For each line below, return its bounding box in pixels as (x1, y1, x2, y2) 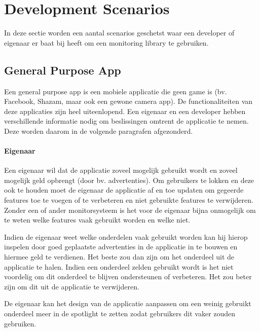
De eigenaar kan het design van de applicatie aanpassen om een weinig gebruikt (4, 298, 251, 309)
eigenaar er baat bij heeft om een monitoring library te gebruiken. (4, 37, 209, 48)
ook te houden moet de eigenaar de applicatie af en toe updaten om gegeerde (4, 185, 244, 195)
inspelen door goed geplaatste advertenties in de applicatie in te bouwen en (4, 241, 238, 252)
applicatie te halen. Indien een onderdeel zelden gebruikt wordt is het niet (4, 261, 234, 272)
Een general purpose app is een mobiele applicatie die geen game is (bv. (4, 86, 227, 96)
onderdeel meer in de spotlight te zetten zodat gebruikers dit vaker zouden (4, 308, 236, 318)
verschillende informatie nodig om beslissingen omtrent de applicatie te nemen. (4, 116, 249, 126)
